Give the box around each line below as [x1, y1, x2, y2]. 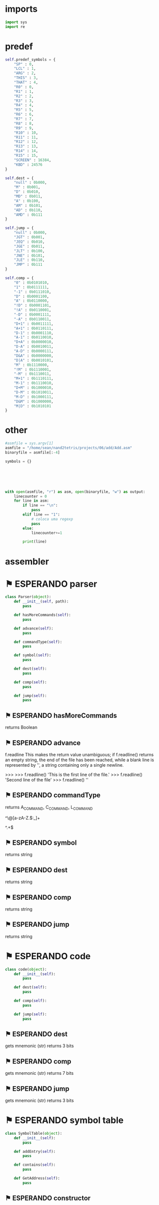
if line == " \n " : [23, 503, 58, 508]
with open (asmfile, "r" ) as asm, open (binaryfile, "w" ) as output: [5, 489, 146, 494]
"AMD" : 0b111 [14, 212, 43, 217]
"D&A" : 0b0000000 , [14, 353, 54, 358]
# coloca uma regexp [31, 516, 73, 521]
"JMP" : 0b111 [14, 262, 43, 267]
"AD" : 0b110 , [14, 207, 43, 212]
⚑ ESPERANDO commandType [5, 791, 101, 800]
